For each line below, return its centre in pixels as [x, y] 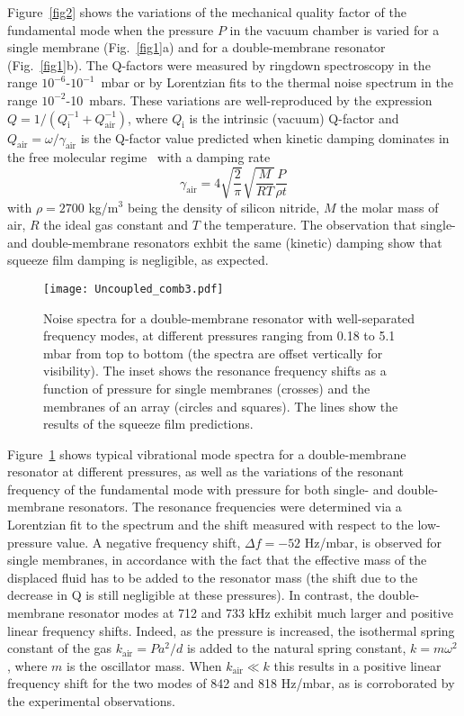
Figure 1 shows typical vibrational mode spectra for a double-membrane [207, 453]
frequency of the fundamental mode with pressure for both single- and [201, 489]
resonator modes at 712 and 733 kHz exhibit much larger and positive [261, 613]
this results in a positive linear [357, 665]
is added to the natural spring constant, [296, 648]
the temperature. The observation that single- [330, 225]
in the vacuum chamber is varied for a [335, 29]
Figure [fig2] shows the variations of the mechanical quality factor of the [207, 12]
